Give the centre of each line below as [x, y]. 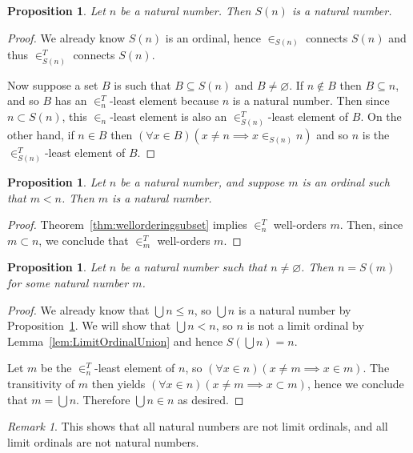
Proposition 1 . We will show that [89, 325]
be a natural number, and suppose [202, 182]
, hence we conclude [355, 384]
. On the [381, 116]
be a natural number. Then [186, 10]
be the [56, 368]
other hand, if [41, 134]
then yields [118, 384]
